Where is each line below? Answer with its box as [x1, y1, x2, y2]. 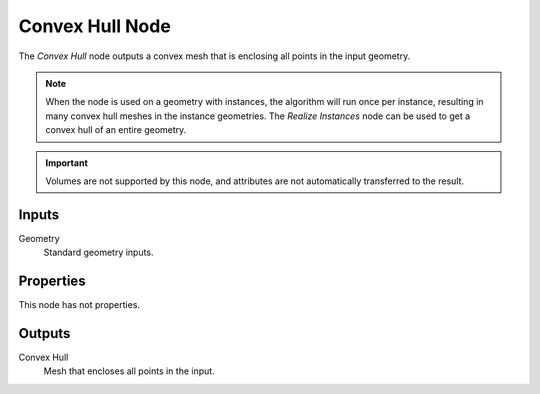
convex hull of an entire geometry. [45, 124, 187, 136]
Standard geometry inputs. [43, 246, 154, 259]
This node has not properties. [18, 299, 140, 311]
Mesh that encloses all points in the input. [43, 365, 215, 377]
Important [45, 156, 89, 169]
